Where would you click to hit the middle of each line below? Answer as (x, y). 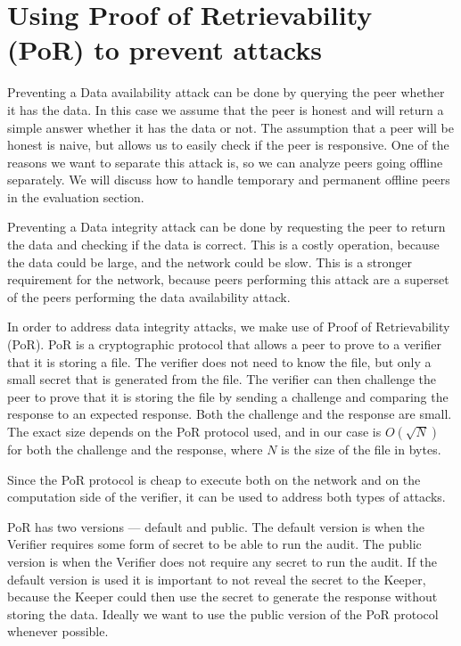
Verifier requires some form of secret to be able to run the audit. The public (214, 544)
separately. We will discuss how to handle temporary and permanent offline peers (229, 180)
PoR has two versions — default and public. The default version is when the (216, 526)
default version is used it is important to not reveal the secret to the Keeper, (217, 579)
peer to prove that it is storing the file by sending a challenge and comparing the (228, 396)
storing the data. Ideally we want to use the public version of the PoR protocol (223, 613)
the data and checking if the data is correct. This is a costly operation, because (223, 245)
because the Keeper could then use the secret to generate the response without (222, 597)
